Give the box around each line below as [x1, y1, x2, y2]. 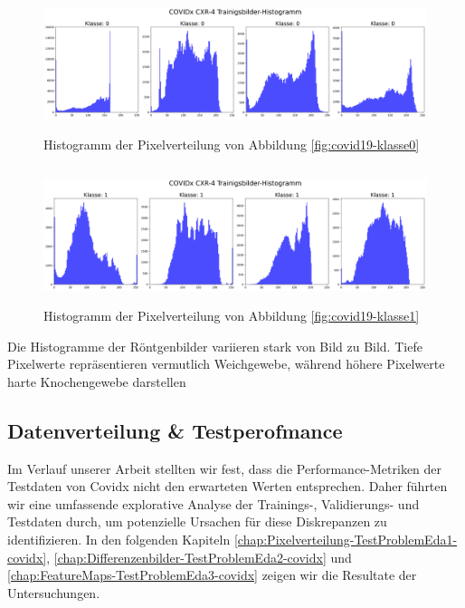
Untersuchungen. [7, 583, 100, 602]
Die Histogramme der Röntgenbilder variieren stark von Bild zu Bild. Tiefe [7, 336, 422, 355]
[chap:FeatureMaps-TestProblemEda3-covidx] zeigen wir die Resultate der [7, 565, 417, 584]
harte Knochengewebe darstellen [7, 372, 186, 391]
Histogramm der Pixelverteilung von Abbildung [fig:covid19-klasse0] [43, 134, 420, 153]
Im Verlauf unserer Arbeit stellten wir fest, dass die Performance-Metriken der [7, 458, 442, 478]
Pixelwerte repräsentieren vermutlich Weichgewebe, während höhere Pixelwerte [7, 354, 445, 373]
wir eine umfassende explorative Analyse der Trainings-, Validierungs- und [7, 494, 420, 513]
